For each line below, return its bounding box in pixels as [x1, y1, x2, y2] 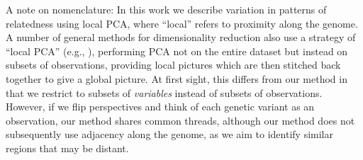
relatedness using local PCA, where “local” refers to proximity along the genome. [6, 16, 358, 30]
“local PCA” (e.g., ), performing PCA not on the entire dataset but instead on [6, 43, 348, 58]
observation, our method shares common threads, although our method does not [6, 113, 355, 127]
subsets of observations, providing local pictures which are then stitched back [6, 57, 341, 72]
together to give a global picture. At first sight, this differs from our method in [6, 71, 347, 86]
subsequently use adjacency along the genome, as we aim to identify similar [6, 127, 333, 142]
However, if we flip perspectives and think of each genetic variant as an [6, 99, 315, 114]
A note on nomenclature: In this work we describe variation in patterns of [6, 2, 327, 16]
